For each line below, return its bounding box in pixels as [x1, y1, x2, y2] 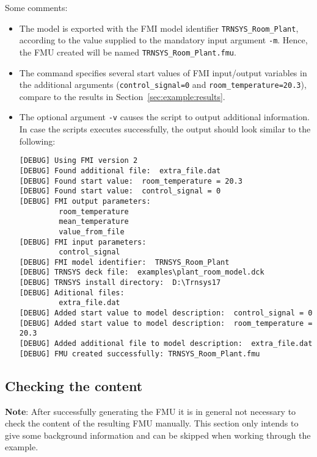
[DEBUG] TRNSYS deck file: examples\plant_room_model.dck [19, 268, 264, 277]
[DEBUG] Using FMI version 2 [19, 156, 138, 165]
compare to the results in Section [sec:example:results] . [19, 90, 225, 103]
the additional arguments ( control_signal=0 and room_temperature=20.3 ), [19, 78, 307, 91]
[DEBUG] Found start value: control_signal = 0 [19, 187, 221, 196]
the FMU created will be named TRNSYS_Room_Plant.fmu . [19, 45, 236, 58]
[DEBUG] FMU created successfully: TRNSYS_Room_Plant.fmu [19, 349, 260, 358]
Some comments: [5, 1, 68, 13]
